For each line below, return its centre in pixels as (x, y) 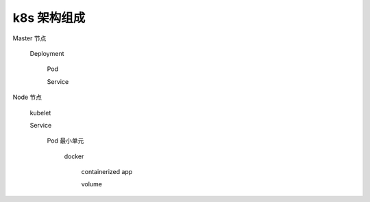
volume (92, 184)
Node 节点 (27, 97)
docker (74, 156)
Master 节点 (29, 38)
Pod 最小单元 (65, 141)
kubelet (40, 113)
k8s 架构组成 (49, 18)
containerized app (107, 172)
